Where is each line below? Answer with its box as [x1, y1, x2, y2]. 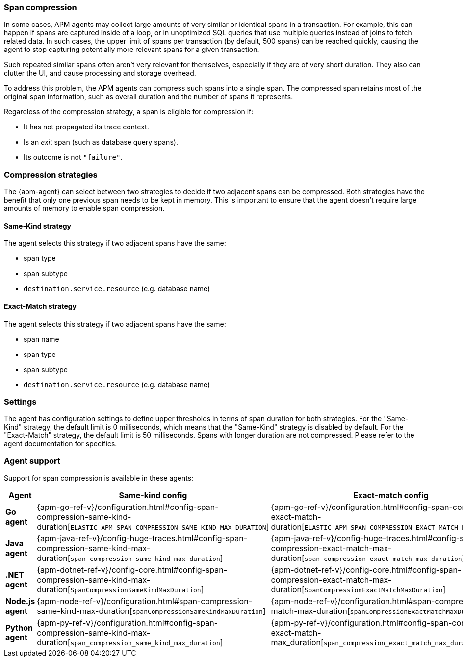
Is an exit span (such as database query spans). [24, 138, 178, 147]
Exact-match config [353, 490, 429, 501]
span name [24, 334, 59, 343]
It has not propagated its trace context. [24, 123, 149, 131]
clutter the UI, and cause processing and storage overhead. [4, 69, 196, 77]
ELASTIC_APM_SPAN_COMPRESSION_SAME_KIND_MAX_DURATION [70, 524, 266, 532]
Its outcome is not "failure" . [24, 153, 123, 162]
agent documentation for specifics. [4, 439, 117, 448]
